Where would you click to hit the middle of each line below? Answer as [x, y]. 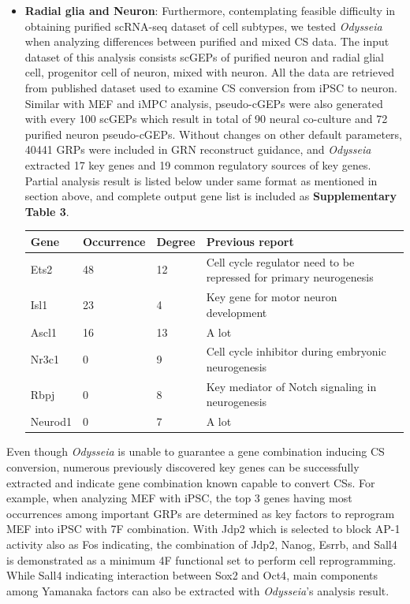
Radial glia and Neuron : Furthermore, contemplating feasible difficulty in [210, 10]
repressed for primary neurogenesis [290, 277]
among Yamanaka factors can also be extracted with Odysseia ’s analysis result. [198, 590]
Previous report [250, 241]
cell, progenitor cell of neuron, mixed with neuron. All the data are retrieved [209, 72]
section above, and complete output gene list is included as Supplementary [211, 196]
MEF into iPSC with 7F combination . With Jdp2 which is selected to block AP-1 [203, 529]
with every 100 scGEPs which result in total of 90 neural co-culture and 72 [206, 119]
